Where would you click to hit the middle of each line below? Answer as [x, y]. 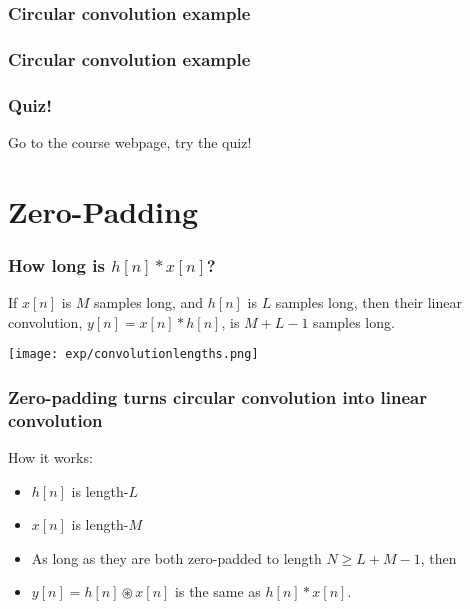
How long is [56, 264]
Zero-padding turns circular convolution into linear [217, 396]
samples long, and [149, 302]
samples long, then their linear [368, 302]
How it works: [50, 457]
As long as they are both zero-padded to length [176, 557]
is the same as [218, 591]
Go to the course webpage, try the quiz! [130, 141]
